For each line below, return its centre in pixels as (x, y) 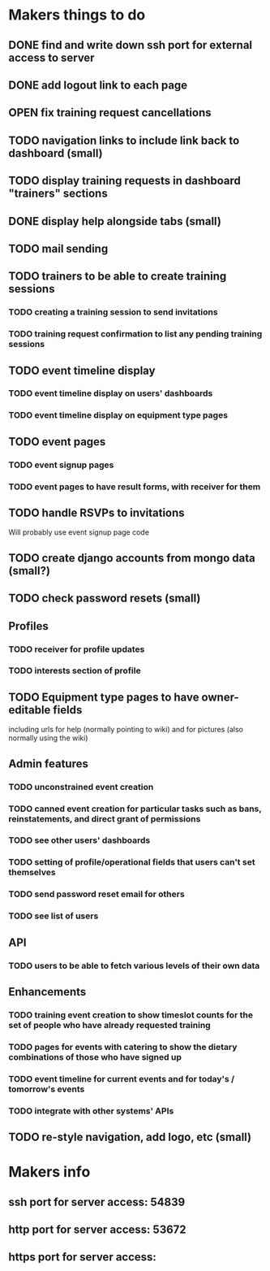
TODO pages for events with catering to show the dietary (123, 1047)
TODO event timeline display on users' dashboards (111, 393)
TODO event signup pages (61, 465)
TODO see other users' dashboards (79, 840)
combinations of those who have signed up (95, 1056)
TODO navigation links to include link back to (124, 140)
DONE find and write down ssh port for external (131, 45)
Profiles (28, 626)
